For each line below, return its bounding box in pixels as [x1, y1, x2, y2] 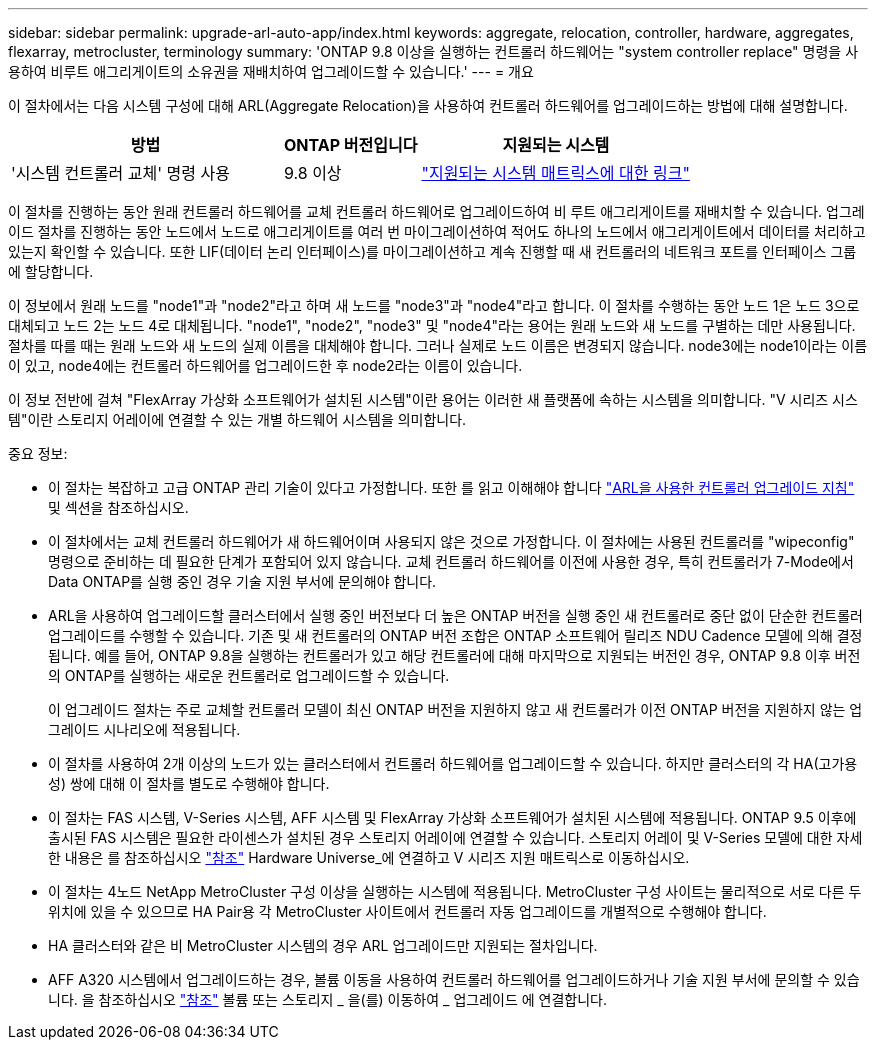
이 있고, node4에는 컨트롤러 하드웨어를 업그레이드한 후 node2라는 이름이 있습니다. [8, 357, 523, 374]
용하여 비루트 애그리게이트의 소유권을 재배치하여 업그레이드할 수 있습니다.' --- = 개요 [8, 63, 534, 80]
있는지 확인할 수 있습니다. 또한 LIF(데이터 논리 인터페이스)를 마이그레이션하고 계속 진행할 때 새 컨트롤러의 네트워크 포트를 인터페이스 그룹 [8, 243, 857, 260]
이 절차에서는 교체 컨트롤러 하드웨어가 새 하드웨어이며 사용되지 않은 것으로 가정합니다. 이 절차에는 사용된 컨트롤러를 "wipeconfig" [48, 533, 855, 550]
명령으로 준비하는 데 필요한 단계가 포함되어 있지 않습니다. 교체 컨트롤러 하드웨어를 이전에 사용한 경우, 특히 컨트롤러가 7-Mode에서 [48, 553, 854, 570]
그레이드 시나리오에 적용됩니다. [48, 721, 241, 738]
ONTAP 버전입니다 [283, 135, 418, 155]
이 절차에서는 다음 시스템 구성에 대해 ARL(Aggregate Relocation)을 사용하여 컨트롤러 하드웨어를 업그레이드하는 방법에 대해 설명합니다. [8, 97, 848, 114]
